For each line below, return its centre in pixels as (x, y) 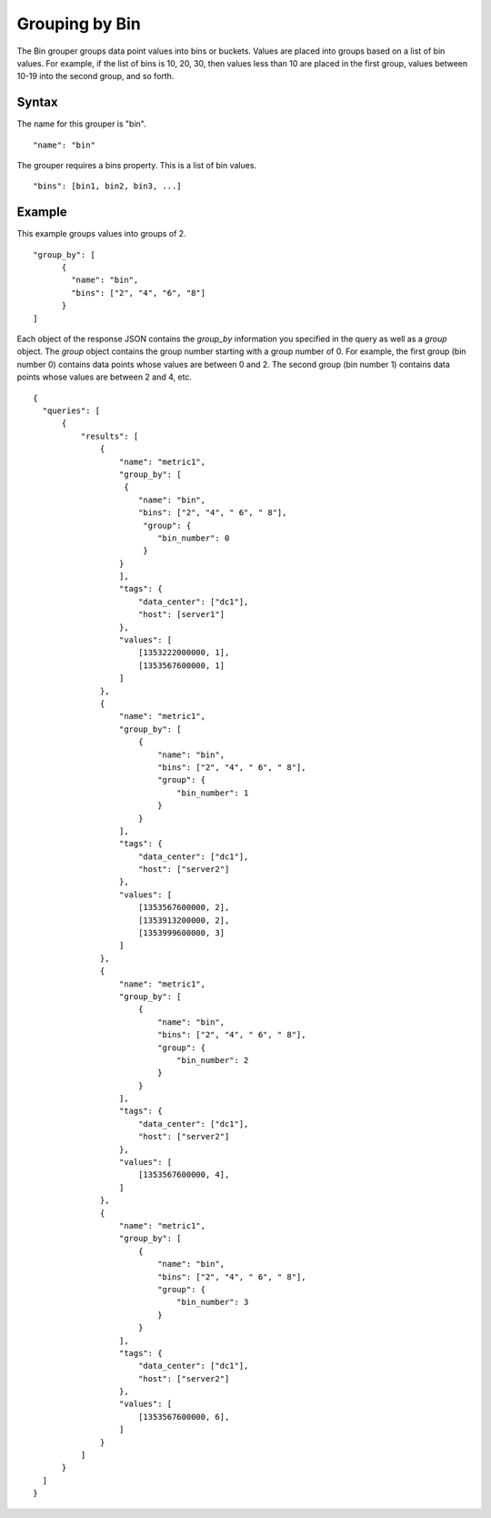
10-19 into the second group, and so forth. (95, 76)
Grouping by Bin (79, 24)
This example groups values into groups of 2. (101, 234)
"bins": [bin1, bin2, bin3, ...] (107, 186)
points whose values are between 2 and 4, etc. (105, 377)
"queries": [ (71, 411)
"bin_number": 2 (212, 1060)
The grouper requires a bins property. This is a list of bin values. (137, 166)
